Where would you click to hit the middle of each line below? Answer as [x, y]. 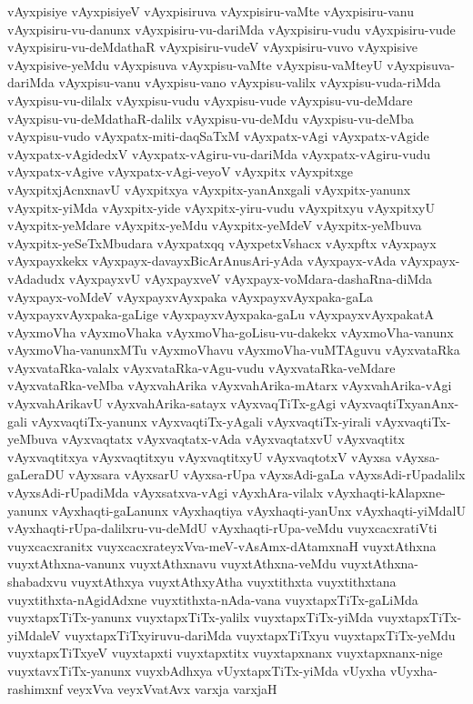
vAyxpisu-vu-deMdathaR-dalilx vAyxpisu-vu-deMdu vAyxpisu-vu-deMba [211, 118]
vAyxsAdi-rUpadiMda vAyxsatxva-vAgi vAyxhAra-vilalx [166, 493]
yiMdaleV [34, 634]
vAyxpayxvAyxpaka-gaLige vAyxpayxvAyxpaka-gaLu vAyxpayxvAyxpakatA [221, 314]
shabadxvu [37, 581]
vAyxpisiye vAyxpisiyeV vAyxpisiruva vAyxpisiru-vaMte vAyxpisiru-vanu [211, 11]
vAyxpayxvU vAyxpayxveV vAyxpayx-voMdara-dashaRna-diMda [251, 278]
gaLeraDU [36, 474]
